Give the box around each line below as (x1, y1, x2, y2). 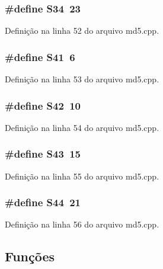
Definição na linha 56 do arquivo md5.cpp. (5, 218, 159, 230)
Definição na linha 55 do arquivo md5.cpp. (5, 169, 159, 182)
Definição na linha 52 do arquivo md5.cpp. (5, 24, 159, 37)
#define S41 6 (5, 49, 75, 64)
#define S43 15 (5, 146, 81, 161)
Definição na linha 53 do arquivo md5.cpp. (5, 73, 159, 85)
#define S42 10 (5, 98, 81, 113)
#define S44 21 (5, 195, 81, 210)
